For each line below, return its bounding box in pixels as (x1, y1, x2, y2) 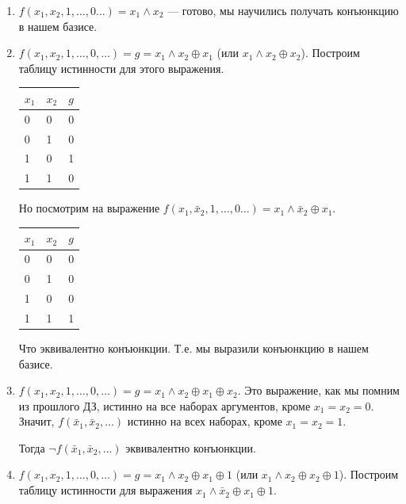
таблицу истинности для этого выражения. (18, 59, 224, 76)
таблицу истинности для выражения (18, 482, 193, 498)
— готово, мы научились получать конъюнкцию (167, 2, 399, 18)
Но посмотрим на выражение (18, 200, 160, 216)
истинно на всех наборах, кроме (127, 413, 282, 430)
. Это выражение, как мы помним (237, 382, 400, 399)
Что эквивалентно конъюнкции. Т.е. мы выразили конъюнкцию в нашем (18, 339, 369, 356)
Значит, (18, 413, 55, 430)
